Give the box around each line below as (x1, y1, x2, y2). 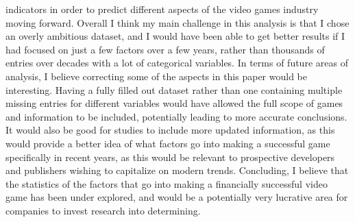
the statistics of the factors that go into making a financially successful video (5, 176, 328, 190)
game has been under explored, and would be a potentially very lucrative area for (5, 190, 348, 204)
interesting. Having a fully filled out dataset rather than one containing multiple (5, 82, 343, 97)
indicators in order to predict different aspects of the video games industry (5, 2, 319, 16)
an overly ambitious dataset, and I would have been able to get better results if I (5, 29, 345, 43)
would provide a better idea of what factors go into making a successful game (5, 136, 330, 150)
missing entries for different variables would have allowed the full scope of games (5, 96, 343, 110)
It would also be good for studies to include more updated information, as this (5, 123, 335, 137)
